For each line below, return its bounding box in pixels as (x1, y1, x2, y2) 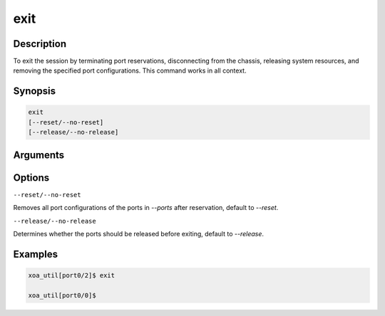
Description (13, 38, 67, 50)
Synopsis (13, 85, 56, 98)
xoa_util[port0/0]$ (28, 291, 96, 299)
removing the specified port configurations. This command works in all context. (13, 66, 247, 75)
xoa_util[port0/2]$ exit (28, 271, 115, 279)
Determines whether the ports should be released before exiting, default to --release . (13, 229, 264, 238)
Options (13, 172, 50, 184)
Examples (13, 248, 58, 260)
